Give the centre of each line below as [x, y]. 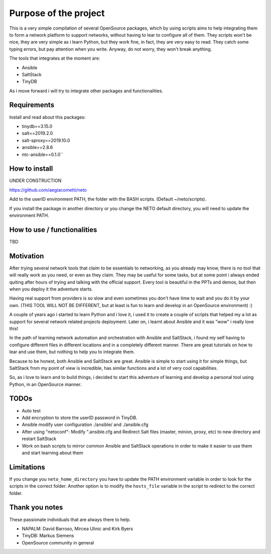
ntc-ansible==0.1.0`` [43, 154]
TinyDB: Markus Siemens [48, 536]
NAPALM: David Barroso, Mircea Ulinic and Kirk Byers [77, 528]
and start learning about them [52, 453]
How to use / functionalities [53, 230]
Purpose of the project [57, 13]
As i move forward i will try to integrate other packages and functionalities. [86, 91]
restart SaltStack [39, 439]
